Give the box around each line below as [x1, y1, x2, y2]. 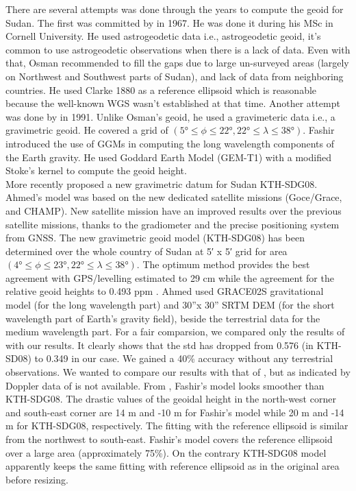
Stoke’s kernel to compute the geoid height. [5, 163, 187, 178]
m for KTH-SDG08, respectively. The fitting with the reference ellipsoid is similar [5, 418, 348, 433]
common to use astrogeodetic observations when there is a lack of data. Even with [5, 42, 351, 56]
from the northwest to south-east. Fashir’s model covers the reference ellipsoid [5, 432, 333, 446]
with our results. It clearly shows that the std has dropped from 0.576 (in [5, 337, 314, 352]
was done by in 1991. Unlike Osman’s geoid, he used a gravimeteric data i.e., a [5, 109, 335, 123]
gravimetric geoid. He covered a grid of [5, 123, 168, 137]
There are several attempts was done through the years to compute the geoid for [5, 2, 344, 16]
